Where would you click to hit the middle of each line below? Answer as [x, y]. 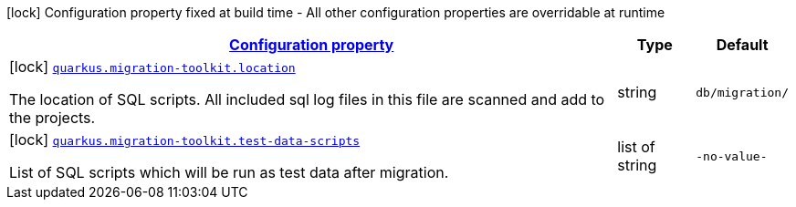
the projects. [52, 118]
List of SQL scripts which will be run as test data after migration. [229, 172]
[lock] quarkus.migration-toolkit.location [152, 67]
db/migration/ [742, 92]
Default [742, 45]
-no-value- [732, 156]
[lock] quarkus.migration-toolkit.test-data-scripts [185, 140]
